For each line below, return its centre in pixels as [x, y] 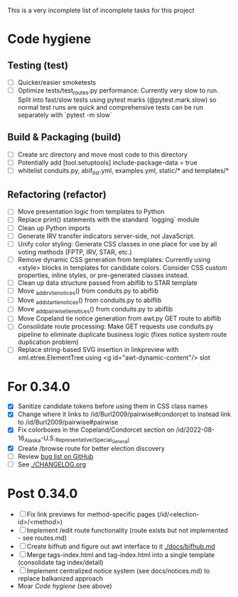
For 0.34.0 [39, 386]
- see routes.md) [42, 538]
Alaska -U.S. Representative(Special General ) [77, 439]
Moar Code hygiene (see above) [65, 586]
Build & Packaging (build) [64, 137]
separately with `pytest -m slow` [65, 115]
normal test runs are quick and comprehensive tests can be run [110, 107]
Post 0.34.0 [43, 494]
